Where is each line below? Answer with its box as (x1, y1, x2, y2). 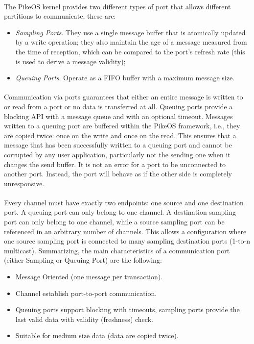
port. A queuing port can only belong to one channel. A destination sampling (4, 207, 236, 217)
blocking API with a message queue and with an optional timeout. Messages (4, 111, 233, 121)
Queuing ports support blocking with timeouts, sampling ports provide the (15, 304, 240, 315)
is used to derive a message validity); (15, 56, 126, 66)
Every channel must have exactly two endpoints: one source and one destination (4, 197, 244, 207)
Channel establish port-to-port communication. (15, 288, 157, 298)
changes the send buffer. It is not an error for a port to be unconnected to (4, 159, 226, 169)
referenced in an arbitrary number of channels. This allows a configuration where (4, 226, 247, 236)
